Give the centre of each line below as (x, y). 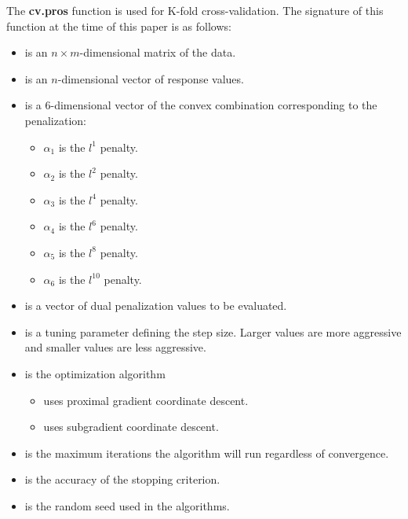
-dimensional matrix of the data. (158, 52)
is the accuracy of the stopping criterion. (122, 479)
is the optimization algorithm (95, 373)
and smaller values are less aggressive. (115, 347)
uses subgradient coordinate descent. (131, 427)
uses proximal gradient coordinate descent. (146, 400)
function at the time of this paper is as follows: (119, 26)
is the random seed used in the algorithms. (127, 505)
